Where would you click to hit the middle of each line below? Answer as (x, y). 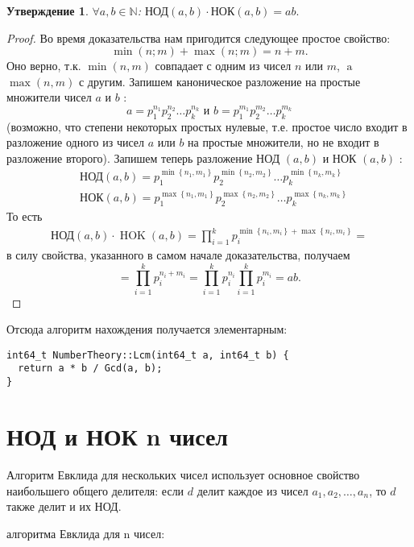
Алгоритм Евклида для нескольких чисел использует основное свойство (183, 474)
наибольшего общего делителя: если (95, 490)
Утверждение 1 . (48, 10)
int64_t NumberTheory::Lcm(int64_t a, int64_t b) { (148, 355)
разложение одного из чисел (76, 142)
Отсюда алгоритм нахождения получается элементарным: (147, 329)
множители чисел (49, 97)
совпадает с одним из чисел (223, 66)
